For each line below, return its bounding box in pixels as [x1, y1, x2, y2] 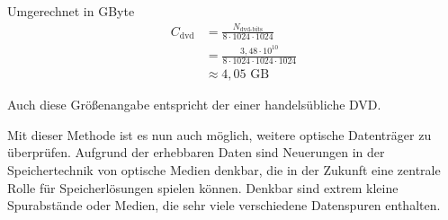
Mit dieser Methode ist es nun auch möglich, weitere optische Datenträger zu [7, 125, 432, 144]
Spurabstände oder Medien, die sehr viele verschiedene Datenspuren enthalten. [7, 196, 441, 215]
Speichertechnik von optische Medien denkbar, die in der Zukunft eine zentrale [7, 160, 441, 179]
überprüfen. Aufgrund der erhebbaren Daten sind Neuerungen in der [7, 143, 385, 162]
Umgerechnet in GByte [7, 2, 135, 20]
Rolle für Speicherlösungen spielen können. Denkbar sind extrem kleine [7, 178, 399, 197]
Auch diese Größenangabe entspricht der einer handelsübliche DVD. [7, 95, 381, 114]
